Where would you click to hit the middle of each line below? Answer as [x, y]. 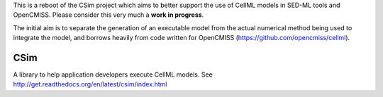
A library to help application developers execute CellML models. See [113, 75]
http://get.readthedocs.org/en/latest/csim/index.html [90, 84]
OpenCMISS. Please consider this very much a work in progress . [109, 15]
